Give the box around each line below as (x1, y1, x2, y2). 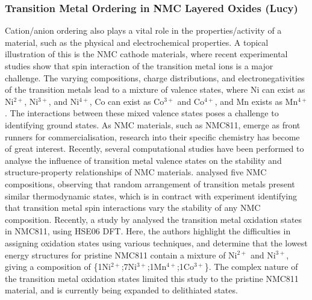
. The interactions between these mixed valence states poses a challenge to (5, 107, 279, 119)
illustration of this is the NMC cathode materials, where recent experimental (5, 48, 288, 60)
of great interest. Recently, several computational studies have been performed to (5, 142, 304, 155)
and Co (177, 95, 204, 107)
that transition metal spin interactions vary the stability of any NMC (5, 201, 261, 214)
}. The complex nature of (204, 260, 298, 273)
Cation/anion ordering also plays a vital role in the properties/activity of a (5, 24, 282, 37)
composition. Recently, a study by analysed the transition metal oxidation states (5, 213, 302, 225)
